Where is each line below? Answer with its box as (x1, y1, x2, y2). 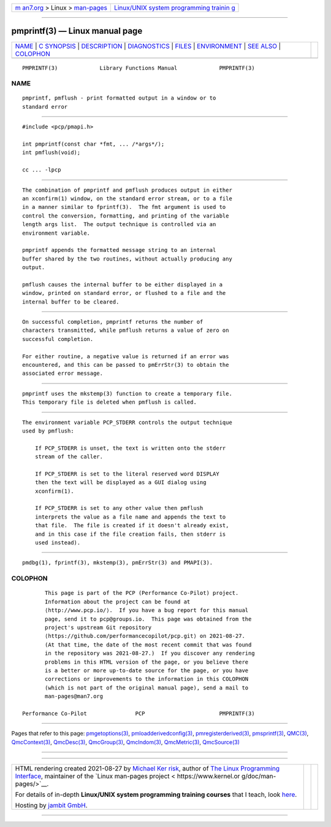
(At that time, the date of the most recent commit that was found (45, 641, 252, 648)
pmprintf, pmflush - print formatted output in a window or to (22, 95, 216, 101)
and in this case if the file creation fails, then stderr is (34, 530, 226, 538)
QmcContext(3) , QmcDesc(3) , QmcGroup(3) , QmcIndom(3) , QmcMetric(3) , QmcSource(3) (11, 738, 240, 746)
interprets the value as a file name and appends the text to (34, 513, 226, 520)
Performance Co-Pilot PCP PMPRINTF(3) (22, 710, 255, 717)
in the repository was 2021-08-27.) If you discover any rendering (45, 650, 255, 657)
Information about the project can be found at (45, 598, 191, 605)
